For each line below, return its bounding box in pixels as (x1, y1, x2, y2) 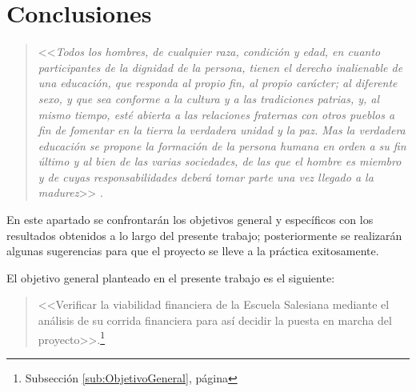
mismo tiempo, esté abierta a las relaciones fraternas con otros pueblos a (38, 106, 395, 122)
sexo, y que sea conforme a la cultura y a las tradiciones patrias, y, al (38, 90, 380, 106)
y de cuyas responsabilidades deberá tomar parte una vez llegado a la (38, 168, 374, 185)
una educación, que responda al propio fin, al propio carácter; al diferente (38, 74, 398, 91)
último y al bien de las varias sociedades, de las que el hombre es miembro (38, 153, 402, 170)
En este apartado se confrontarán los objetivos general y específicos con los (6, 211, 374, 228)
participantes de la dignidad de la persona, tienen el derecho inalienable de (38, 58, 403, 75)
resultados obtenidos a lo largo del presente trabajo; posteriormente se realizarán (6, 226, 402, 243)
